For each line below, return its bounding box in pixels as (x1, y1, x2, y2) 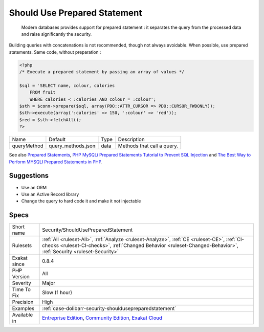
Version (12, 273, 30, 280)
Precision (12, 299, 34, 306)
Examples (12, 305, 35, 312)
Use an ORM (21, 184, 47, 190)
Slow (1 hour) (42, 289, 73, 296)
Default (49, 136, 66, 143)
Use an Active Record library (21, 191, 79, 197)
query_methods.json (49, 142, 96, 149)
